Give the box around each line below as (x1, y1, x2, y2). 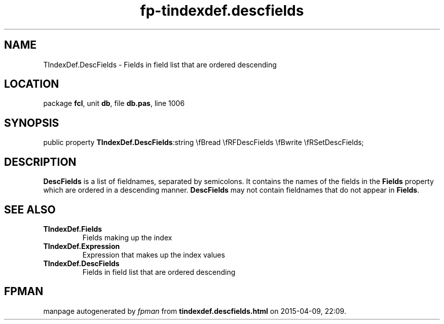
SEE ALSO (4, 203, 56, 216)
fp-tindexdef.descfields (140, 2, 304, 19)
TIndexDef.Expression (43, 241, 120, 250)
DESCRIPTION (4, 155, 77, 168)
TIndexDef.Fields (43, 224, 102, 233)
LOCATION (4, 78, 59, 91)
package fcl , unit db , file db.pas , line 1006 (43, 99, 185, 108)
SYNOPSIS (4, 116, 59, 129)
